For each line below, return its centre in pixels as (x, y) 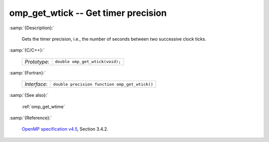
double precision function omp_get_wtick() (103, 84)
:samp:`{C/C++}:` (27, 50)
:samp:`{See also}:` (29, 95)
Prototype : (37, 62)
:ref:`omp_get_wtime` (43, 106)
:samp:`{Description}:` (32, 28)
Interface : (36, 84)
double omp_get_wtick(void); (88, 62)
